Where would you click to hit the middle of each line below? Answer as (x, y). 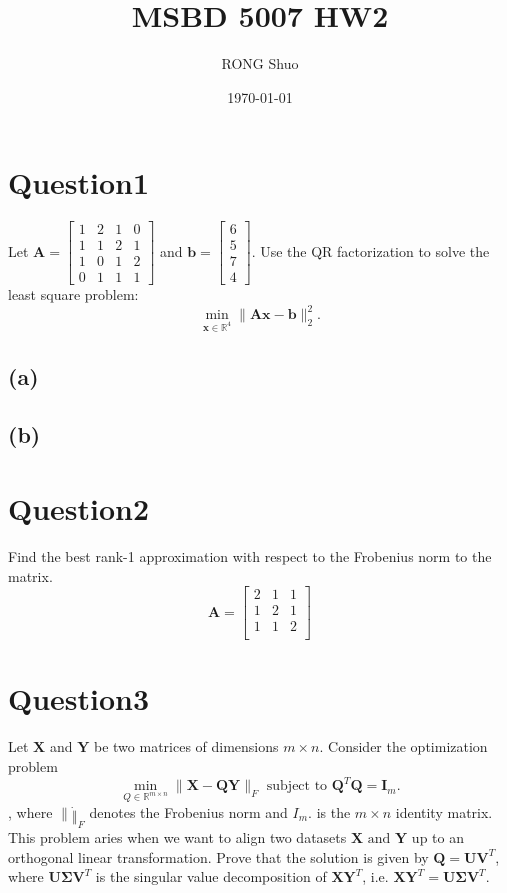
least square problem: (73, 294)
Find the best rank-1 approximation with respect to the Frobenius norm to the (250, 555)
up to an (437, 837)
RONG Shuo (260, 63)
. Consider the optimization (403, 746)
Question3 (79, 698)
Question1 (79, 182)
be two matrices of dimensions (186, 746)
